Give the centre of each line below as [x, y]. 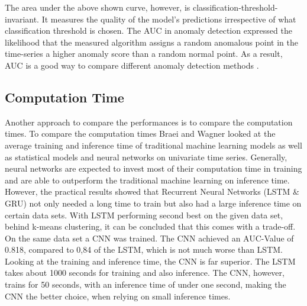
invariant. [22, 19]
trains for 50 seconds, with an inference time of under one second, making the [146, 284]
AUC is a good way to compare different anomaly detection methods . [132, 65]
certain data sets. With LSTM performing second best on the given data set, [144, 215]
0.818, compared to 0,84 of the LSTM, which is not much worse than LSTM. [144, 249]
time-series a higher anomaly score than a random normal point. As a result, [144, 54]
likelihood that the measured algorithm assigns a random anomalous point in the [151, 42]
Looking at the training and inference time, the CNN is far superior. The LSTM [150, 261]
